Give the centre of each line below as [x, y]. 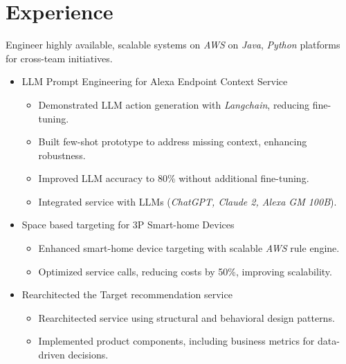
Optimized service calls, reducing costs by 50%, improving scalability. [185, 271]
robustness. [62, 155]
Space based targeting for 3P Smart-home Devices [128, 225]
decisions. [88, 355]
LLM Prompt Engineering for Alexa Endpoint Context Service [155, 81]
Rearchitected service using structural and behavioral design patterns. [186, 317]
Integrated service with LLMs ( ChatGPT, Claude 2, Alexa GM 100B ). [188, 201]
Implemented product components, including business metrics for [176, 341]
